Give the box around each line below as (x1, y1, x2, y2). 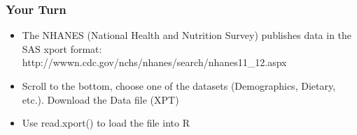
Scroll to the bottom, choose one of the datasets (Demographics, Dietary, (22, 79, 336, 93)
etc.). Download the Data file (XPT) (22, 92, 179, 106)
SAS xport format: (22, 41, 102, 56)
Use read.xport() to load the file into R (22, 116, 190, 130)
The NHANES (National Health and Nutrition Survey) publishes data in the (22, 28, 352, 42)
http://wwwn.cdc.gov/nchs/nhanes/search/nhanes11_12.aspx (22, 55, 287, 70)
